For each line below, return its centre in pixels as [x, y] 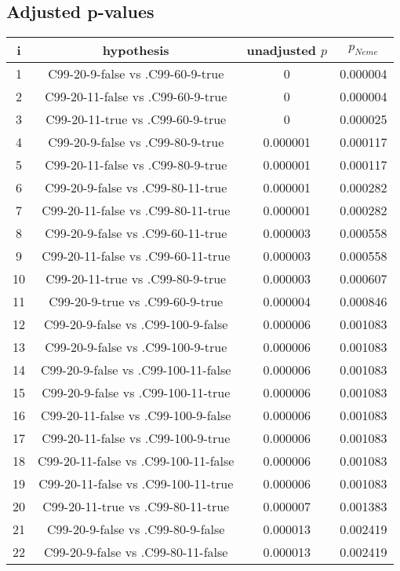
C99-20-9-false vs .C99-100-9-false [136, 324]
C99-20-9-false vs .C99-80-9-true [136, 142]
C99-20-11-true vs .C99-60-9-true [136, 119]
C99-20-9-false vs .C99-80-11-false [136, 552]
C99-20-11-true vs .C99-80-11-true [136, 507]
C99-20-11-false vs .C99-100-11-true [136, 484]
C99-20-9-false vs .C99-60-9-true [136, 74]
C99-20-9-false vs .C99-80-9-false [136, 529]
